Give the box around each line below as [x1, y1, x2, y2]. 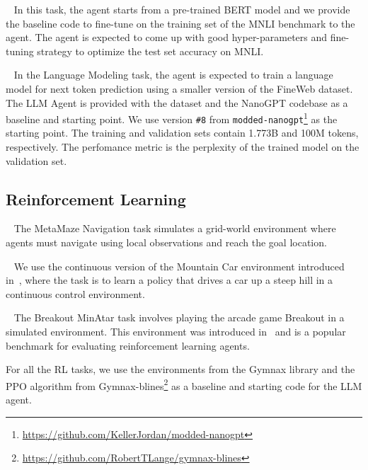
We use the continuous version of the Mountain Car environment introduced [13, 258, 345, 273]
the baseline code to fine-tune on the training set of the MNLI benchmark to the [6, 16, 355, 30]
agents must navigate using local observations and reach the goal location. [6, 235, 327, 250]
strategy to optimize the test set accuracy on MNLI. [37, 43, 264, 58]
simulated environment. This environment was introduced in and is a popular [6, 324, 346, 339]
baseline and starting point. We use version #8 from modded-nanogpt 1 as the [6, 110, 338, 126]
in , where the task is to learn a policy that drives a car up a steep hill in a [6, 273, 333, 287]
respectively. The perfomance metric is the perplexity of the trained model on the [6, 139, 360, 154]
